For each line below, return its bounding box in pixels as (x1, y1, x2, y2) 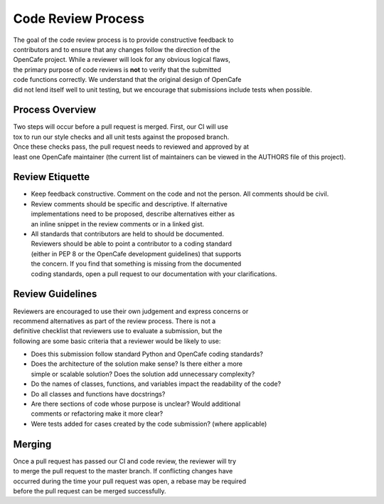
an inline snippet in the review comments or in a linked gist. (31, 219, 205, 228)
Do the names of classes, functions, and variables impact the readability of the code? (31, 379, 281, 388)
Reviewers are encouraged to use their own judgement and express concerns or (13, 307, 249, 315)
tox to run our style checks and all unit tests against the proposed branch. (13, 132, 230, 141)
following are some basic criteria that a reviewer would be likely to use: (13, 337, 221, 345)
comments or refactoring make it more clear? (31, 409, 164, 418)
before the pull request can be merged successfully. (13, 486, 166, 495)
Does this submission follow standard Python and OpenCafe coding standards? (31, 350, 263, 359)
